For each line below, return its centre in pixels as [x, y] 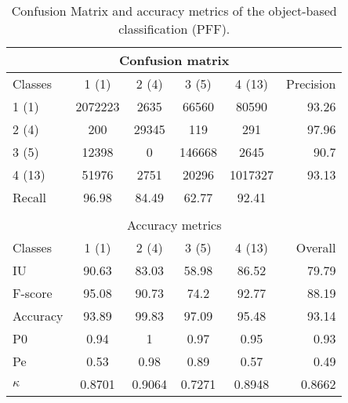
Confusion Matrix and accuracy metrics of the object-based [174, 11]
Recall [29, 197]
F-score [33, 293]
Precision [311, 84]
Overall [316, 247]
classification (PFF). [174, 29]
